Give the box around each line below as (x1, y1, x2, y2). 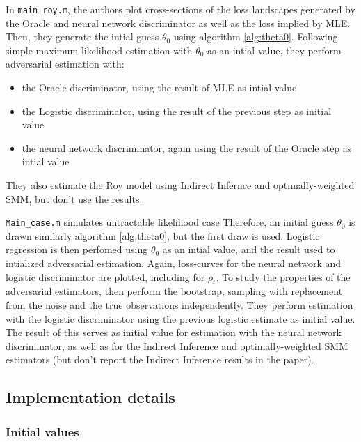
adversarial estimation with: (6, 56, 125, 71)
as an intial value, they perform (207, 43, 342, 57)
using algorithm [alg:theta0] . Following (173, 29, 338, 44)
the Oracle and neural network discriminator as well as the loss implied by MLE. (6, 15, 351, 30)
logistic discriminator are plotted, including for (6, 269, 205, 284)
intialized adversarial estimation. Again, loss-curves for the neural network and (6, 256, 342, 270)
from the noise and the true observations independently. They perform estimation (6, 298, 353, 312)
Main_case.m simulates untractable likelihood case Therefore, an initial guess (6, 215, 334, 229)
